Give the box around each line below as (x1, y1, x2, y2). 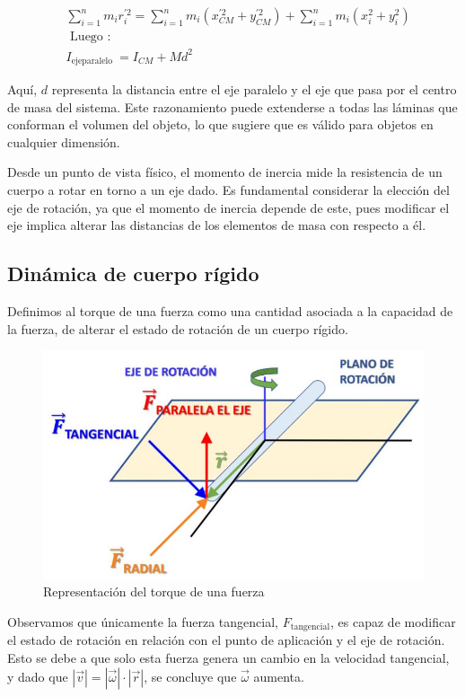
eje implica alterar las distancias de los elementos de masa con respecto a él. (7, 216, 426, 234)
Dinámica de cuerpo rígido (7, 260, 259, 287)
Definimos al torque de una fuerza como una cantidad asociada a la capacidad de (7, 302, 453, 320)
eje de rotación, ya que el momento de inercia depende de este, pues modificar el (7, 198, 450, 216)
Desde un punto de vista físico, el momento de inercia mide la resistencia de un (7, 163, 443, 181)
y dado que (7, 666, 68, 685)
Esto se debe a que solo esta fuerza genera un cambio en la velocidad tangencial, (7, 648, 450, 667)
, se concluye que (144, 666, 237, 685)
